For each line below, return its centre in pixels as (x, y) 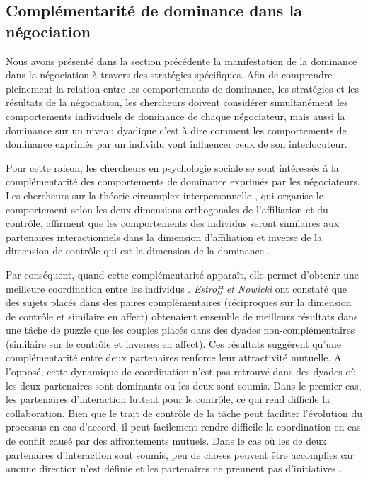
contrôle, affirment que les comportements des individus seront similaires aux (173, 223)
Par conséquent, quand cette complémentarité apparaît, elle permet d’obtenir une (183, 274)
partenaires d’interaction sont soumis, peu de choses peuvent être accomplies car (180, 454)
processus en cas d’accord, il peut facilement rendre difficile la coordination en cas (183, 427)
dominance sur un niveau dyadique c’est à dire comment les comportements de (176, 130)
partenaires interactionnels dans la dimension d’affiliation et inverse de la (164, 236)
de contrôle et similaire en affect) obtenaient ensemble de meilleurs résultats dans (182, 316)
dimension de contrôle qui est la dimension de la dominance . (138, 251)
